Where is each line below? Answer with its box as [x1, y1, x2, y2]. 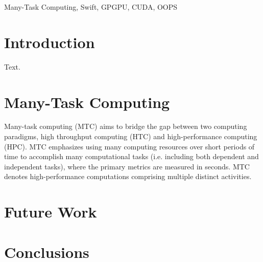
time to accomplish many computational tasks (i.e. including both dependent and [4, 151, 259, 162]
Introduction [4, 31, 95, 52]
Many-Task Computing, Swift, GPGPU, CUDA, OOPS [4, 2, 178, 12]
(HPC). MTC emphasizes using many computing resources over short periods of [4, 141, 255, 151]
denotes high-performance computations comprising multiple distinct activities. [4, 171, 252, 182]
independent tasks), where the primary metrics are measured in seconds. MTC [4, 161, 250, 171]
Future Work [4, 201, 97, 222]
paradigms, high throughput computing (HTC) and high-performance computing [4, 131, 257, 142]
